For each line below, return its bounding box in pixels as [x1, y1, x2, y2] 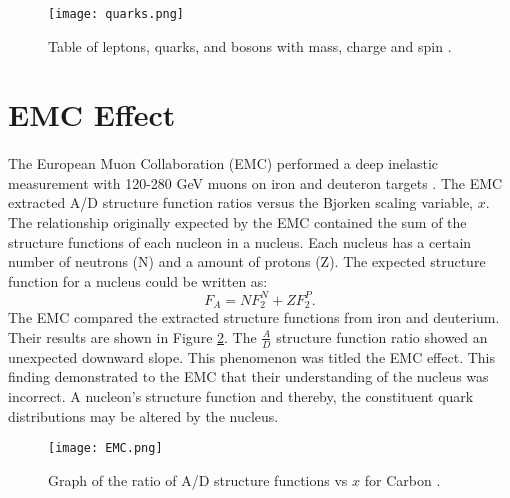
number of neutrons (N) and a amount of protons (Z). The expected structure [8, 251, 486, 272]
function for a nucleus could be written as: [8, 270, 268, 291]
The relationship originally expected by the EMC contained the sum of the [8, 212, 467, 232]
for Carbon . [364, 469, 441, 490]
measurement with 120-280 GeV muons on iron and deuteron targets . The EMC [8, 172, 503, 193]
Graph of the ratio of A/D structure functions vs [48, 469, 348, 490]
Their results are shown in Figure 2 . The [8, 326, 257, 347]
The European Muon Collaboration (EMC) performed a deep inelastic [8, 153, 439, 174]
